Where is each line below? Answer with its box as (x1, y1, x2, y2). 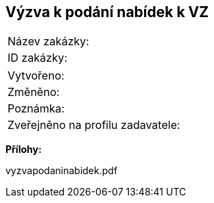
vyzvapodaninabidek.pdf (5, 165, 118, 177)
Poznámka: (8, 101, 65, 116)
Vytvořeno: (8, 69, 64, 83)
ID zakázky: (8, 51, 68, 65)
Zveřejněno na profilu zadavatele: (8, 118, 180, 132)
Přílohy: (5, 143, 42, 156)
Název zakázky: (8, 34, 89, 49)
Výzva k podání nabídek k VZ (5, 3, 209, 21)
